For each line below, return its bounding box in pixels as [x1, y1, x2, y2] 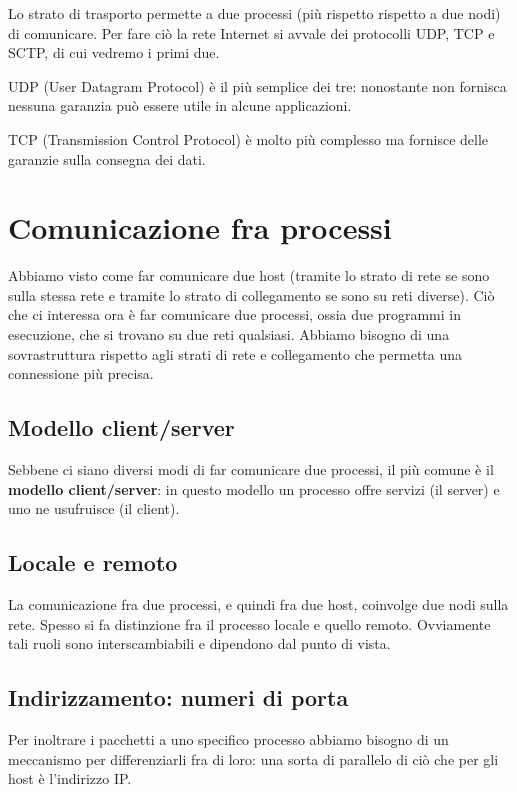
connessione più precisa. [8, 363, 154, 384]
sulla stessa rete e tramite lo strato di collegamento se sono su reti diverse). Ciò [8, 284, 495, 305]
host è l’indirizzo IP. [8, 768, 132, 789]
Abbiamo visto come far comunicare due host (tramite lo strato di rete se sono [8, 265, 490, 286]
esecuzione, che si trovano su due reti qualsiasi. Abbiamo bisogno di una [8, 324, 450, 345]
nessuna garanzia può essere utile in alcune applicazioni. [8, 95, 352, 116]
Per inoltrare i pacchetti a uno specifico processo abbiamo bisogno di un [8, 729, 449, 750]
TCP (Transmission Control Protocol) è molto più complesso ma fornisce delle [8, 128, 489, 149]
